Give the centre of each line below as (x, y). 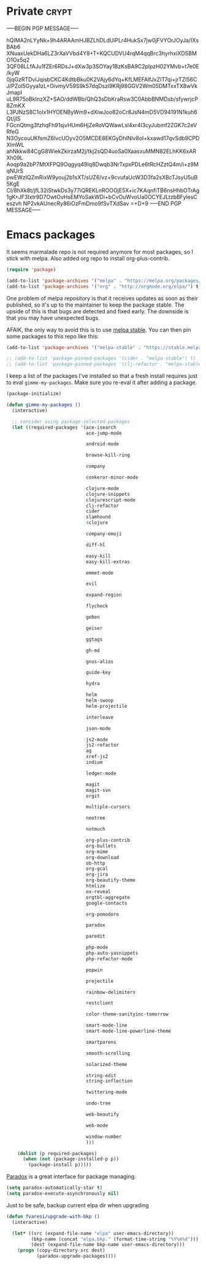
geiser (94, 628)
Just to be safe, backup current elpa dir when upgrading (78, 1205)
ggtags (94, 639)
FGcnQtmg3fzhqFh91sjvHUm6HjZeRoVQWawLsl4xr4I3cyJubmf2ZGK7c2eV (102, 125)
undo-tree (98, 1103)
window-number (104, 1137)
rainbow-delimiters (111, 992)
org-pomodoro (102, 914)
